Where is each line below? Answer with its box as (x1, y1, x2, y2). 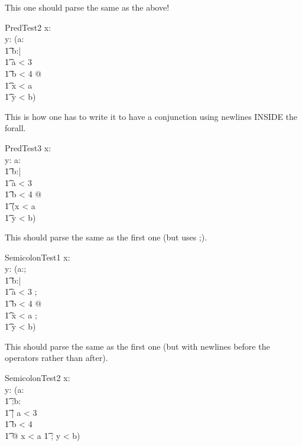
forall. (5, 122, 26, 134)
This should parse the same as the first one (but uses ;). (5, 231, 207, 243)
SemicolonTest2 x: (5, 372, 70, 384)
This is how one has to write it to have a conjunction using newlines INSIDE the (5, 110, 298, 122)
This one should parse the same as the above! (5, 1, 170, 13)
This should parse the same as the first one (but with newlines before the (5, 340, 270, 352)
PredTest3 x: (5, 141, 51, 154)
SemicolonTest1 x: (5, 250, 70, 263)
